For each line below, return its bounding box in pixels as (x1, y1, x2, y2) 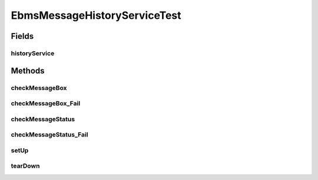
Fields (11, 31, 34, 41)
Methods (11, 65, 45, 76)
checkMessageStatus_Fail (11, 131, 88, 139)
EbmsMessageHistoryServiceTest (11, 9, 181, 22)
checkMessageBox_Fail (11, 99, 81, 108)
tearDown (11, 162, 40, 170)
